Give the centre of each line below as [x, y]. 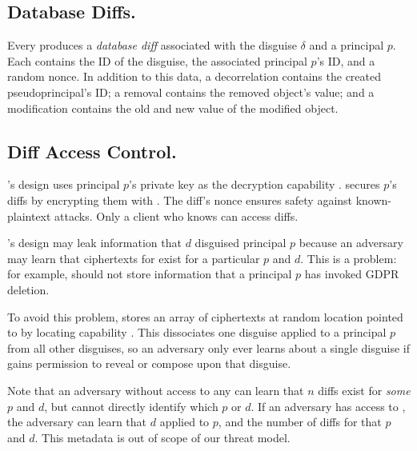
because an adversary [351, 243]
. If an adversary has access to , [328, 406]
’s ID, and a [346, 60]
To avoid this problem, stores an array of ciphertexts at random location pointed [205, 316]
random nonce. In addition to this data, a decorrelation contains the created [194, 76]
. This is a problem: [349, 258]
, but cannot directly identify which [131, 406]
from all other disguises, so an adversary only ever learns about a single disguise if [208, 347]
